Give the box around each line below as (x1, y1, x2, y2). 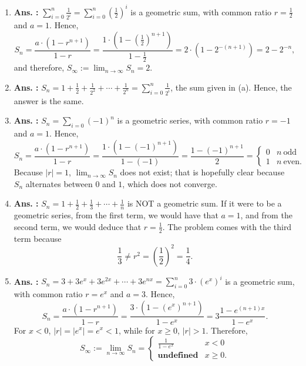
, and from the (240, 209, 292, 221)
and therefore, (14, 61, 65, 74)
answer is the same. (14, 94, 84, 107)
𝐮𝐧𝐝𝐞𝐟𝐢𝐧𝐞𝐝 (157, 351, 199, 360)
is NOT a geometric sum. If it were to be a (127, 197, 282, 209)
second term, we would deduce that (14, 220, 142, 232)
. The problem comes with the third (162, 220, 292, 232)
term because (14, 232, 62, 244)
